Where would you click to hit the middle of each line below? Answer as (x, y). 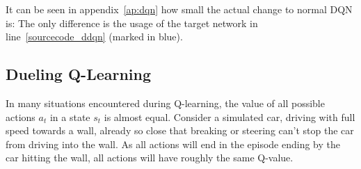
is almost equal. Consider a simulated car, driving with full (230, 116)
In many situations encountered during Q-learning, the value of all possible (165, 103)
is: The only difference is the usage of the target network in (132, 23)
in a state (70, 116)
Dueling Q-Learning (79, 74)
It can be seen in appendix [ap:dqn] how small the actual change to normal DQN (179, 9)
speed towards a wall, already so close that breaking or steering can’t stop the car (180, 130)
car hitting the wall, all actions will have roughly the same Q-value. (150, 158)
